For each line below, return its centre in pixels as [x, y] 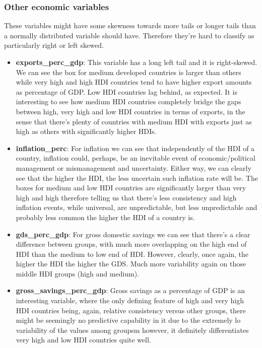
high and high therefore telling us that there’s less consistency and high [126, 197]
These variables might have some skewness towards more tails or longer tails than [130, 25]
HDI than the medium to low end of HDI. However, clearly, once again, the [132, 254]
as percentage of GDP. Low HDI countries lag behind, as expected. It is [126, 91]
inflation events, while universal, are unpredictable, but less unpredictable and [137, 207]
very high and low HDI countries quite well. [83, 340]
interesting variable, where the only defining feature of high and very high [130, 300]
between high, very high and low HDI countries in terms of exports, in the [130, 111]
